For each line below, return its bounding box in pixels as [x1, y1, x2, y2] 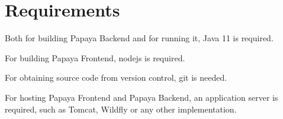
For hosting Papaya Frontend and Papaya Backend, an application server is [5, 91, 278, 103]
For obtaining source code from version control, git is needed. [5, 71, 227, 84]
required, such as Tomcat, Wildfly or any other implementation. [5, 103, 237, 115]
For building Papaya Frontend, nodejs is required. [5, 51, 185, 64]
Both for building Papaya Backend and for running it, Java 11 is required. [5, 32, 274, 44]
